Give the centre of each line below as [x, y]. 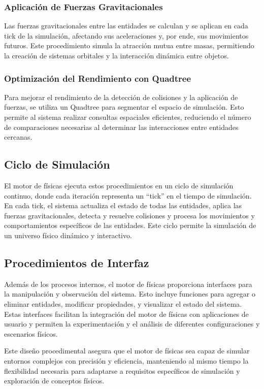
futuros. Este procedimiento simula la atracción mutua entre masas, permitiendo [129, 45]
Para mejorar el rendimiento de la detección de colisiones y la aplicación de [121, 97]
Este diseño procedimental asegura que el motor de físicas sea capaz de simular [127, 351]
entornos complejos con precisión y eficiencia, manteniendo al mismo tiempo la [126, 360]
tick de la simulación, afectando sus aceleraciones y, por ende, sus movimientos [126, 35]
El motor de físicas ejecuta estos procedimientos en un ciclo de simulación [119, 185]
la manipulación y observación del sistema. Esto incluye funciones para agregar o [130, 294]
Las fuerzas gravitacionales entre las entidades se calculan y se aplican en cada [126, 26]
